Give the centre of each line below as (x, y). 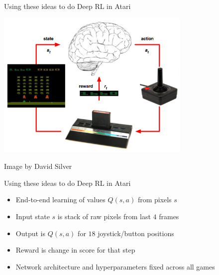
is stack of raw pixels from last (104, 216)
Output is (31, 233)
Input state (33, 216)
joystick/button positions (136, 233)
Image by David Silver (38, 166)
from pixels (155, 200)
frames (169, 216)
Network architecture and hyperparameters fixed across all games (115, 266)
